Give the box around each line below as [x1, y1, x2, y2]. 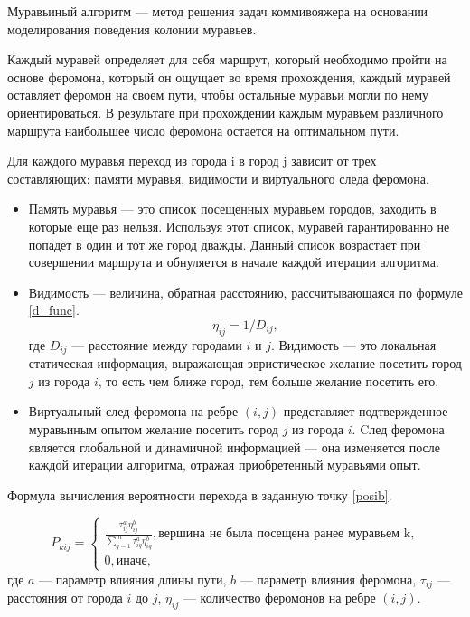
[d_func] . [28, 300, 80, 319]
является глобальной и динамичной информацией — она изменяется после [28, 437, 441, 456]
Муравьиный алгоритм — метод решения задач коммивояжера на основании [7, 2, 428, 20]
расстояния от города [7, 587, 123, 606]
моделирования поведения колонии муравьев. [7, 19, 257, 38]
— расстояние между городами [71, 335, 242, 354]
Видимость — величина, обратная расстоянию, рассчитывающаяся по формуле [28, 282, 463, 301]
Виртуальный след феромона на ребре [28, 402, 239, 421]
